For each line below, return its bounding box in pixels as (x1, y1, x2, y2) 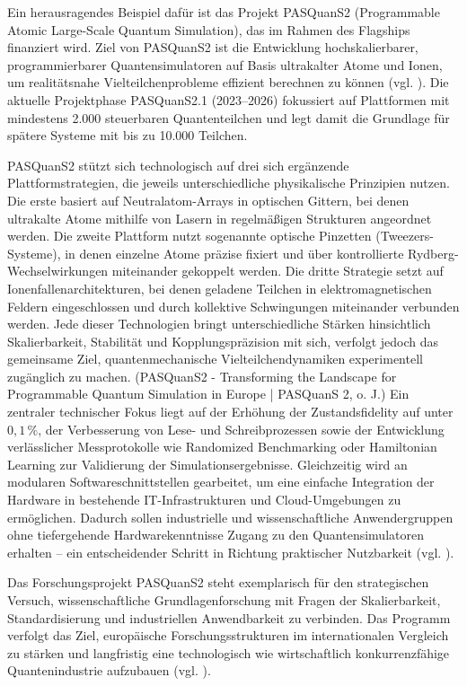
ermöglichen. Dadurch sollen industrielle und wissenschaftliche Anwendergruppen (7, 507, 454, 526)
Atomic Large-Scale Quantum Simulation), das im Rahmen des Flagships (7, 20, 410, 39)
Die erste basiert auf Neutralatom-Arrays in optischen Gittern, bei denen (7, 190, 410, 209)
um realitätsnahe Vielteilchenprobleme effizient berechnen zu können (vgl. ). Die (7, 73, 449, 92)
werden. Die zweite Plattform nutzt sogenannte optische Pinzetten (7, 226, 372, 245)
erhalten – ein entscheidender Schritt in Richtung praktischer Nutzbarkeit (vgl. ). (7, 542, 454, 561)
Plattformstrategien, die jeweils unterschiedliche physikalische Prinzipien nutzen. (7, 173, 450, 192)
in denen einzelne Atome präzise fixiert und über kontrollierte (65, 243, 404, 262)
